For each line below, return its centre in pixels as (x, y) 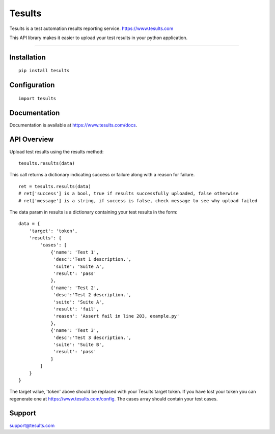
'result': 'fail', (76, 309)
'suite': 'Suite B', (79, 345)
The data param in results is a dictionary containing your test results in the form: (93, 212)
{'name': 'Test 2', (75, 288)
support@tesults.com (32, 425)
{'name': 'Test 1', (75, 252)
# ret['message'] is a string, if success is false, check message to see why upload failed (138, 200)
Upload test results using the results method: (57, 151)
